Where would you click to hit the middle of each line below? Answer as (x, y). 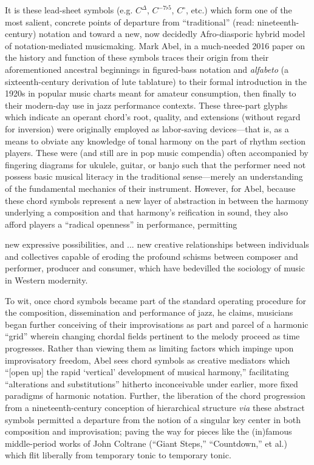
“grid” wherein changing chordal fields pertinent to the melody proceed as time (152, 336)
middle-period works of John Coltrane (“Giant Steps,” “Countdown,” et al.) (146, 443)
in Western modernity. (46, 280)
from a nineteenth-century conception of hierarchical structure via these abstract (155, 407)
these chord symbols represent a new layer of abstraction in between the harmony (157, 200)
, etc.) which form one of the (239, 10)
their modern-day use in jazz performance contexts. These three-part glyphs (146, 105)
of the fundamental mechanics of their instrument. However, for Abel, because (150, 188)
